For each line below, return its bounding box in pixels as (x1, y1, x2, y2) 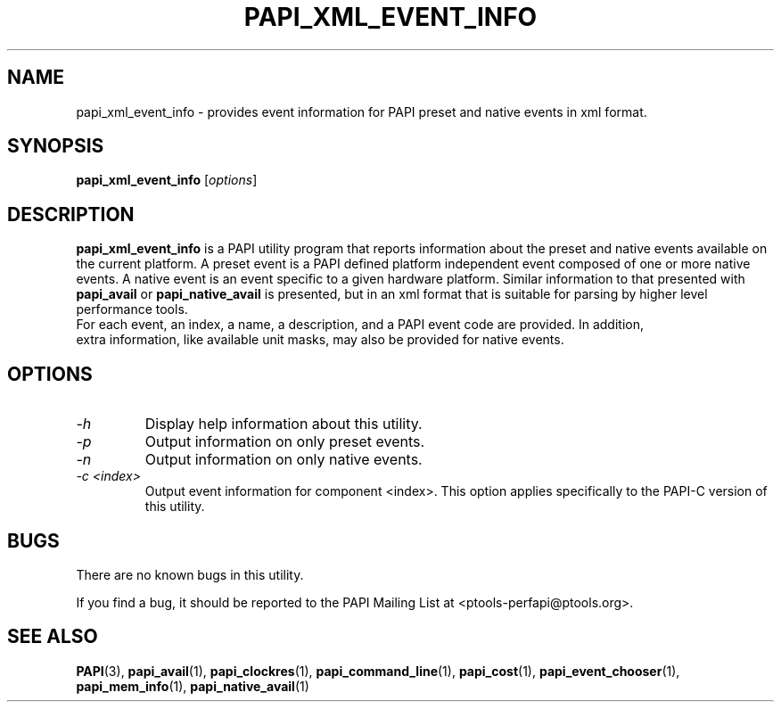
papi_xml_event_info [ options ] (76, 172, 258, 188)
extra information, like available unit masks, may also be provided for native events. (76, 332, 564, 348)
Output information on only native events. (144, 450, 423, 469)
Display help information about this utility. (144, 415, 423, 433)
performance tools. (76, 301, 188, 317)
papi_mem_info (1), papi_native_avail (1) (76, 678, 309, 694)
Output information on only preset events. (144, 433, 425, 451)
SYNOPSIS (7, 135, 104, 158)
